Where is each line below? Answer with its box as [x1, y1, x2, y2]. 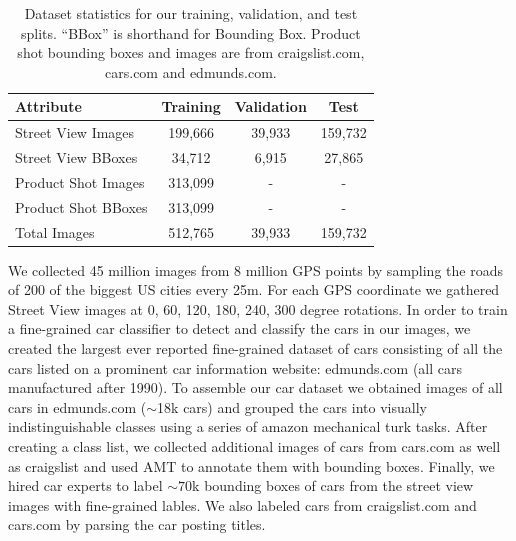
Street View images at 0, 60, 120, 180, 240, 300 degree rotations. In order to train [8, 298, 508, 319]
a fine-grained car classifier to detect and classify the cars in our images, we [8, 318, 471, 339]
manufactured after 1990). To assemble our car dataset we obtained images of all [8, 377, 503, 398]
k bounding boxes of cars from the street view [192, 475, 474, 496]
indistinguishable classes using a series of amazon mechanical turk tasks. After [8, 416, 488, 437]
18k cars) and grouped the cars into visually [157, 396, 427, 417]
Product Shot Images [15, 171, 145, 192]
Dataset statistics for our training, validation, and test [24, 3, 358, 23]
